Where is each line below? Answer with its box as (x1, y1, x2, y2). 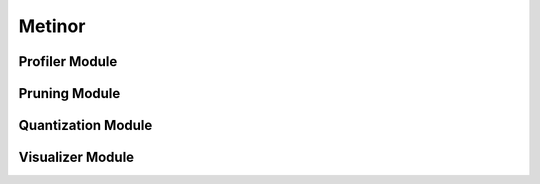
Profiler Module (18, 53, 118, 70)
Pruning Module (18, 85, 121, 102)
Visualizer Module (18, 149, 135, 166)
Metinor (18, 15, 86, 37)
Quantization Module (18, 117, 153, 134)
